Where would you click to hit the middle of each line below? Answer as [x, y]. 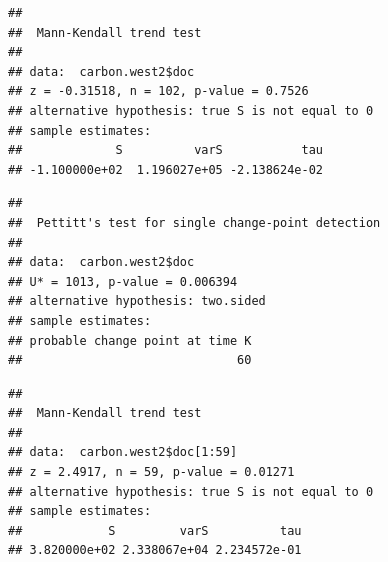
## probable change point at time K [130, 340]
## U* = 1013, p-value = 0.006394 [123, 281]
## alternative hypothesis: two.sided [137, 301]
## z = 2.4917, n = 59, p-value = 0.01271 [151, 472]
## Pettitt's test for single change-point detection [194, 222]
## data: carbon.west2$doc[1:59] [123, 452]
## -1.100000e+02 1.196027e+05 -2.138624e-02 [165, 169]
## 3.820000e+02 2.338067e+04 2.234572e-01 [155, 550]
